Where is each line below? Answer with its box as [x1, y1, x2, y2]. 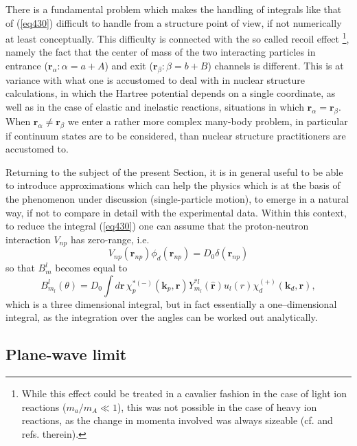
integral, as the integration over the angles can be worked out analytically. [5, 310, 318, 324]
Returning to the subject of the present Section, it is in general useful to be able [5, 164, 343, 179]
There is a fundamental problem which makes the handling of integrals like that [5, 2, 342, 16]
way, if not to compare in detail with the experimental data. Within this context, [5, 205, 347, 219]
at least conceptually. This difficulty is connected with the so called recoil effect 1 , [5, 30, 349, 45]
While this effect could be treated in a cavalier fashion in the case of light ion [21, 386, 347, 401]
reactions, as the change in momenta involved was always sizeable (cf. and [21, 413, 333, 427]
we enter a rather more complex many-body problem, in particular [67, 113, 348, 128]
